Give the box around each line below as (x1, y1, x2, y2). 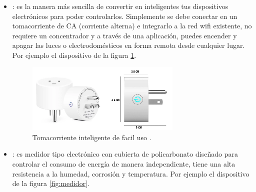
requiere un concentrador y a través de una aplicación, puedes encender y (12, 30, 237, 40)
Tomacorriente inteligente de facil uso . (32, 132, 151, 142)
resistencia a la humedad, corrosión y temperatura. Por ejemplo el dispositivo (12, 168, 249, 179)
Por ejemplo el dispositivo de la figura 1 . (12, 49, 136, 60)
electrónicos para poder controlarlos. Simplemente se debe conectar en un (12, 10, 237, 21)
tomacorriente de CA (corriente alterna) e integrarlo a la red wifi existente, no (12, 20, 252, 31)
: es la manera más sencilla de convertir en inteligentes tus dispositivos (12, 1, 228, 11)
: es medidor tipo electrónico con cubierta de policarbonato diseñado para (12, 149, 238, 159)
